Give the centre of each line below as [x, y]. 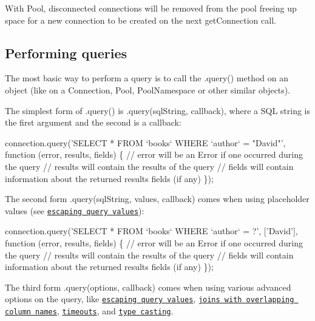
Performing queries [66, 52]
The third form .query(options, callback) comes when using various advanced [148, 287]
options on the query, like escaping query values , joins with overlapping [150, 299]
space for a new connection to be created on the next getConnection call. [141, 20]
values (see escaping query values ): [75, 210]
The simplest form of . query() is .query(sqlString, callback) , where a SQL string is [157, 110]
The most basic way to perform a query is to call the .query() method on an [147, 78]
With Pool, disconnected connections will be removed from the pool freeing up [151, 8]
